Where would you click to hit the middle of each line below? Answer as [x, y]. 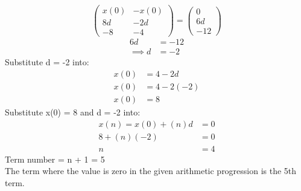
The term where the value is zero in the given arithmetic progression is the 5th [151, 171]
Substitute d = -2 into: [47, 62]
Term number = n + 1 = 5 [55, 159]
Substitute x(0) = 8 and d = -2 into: [73, 112]
